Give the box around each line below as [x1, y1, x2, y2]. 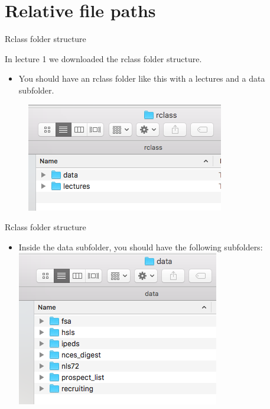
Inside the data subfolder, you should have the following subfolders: [18, 240, 263, 253]
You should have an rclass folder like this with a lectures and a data [18, 72, 265, 85]
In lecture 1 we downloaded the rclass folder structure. [5, 52, 202, 65]
